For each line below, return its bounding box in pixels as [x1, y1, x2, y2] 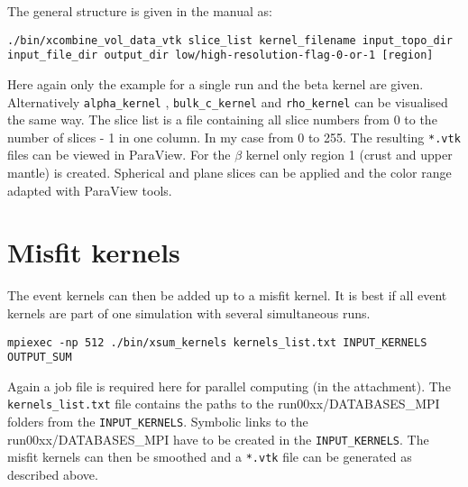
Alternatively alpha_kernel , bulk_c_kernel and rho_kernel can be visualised [7, 92, 448, 111]
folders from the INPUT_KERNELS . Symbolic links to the [7, 412, 308, 431]
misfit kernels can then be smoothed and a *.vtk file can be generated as [7, 447, 412, 466]
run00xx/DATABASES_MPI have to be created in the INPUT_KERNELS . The [7, 429, 429, 448]
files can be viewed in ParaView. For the [7, 145, 231, 164]
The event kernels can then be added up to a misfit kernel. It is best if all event [7, 286, 447, 305]
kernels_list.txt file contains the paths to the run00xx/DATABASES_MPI [7, 394, 440, 413]
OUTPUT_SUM [7, 351, 72, 364]
